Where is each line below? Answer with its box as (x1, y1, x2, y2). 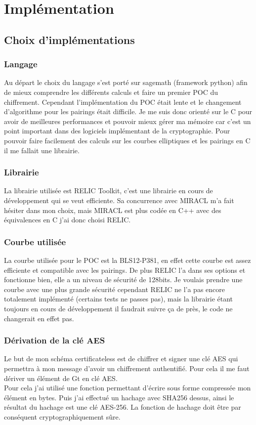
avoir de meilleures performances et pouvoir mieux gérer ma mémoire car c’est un (4, 116, 251, 126)
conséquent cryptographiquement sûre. (4, 411, 121, 422)
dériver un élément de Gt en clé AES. (4, 373, 118, 383)
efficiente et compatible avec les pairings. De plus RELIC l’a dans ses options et (4, 264, 246, 275)
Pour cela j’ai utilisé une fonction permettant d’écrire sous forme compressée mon (4, 382, 251, 393)
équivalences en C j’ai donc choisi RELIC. (4, 214, 131, 225)
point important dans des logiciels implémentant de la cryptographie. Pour (4, 126, 230, 136)
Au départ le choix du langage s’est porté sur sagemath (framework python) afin (4, 77, 248, 87)
